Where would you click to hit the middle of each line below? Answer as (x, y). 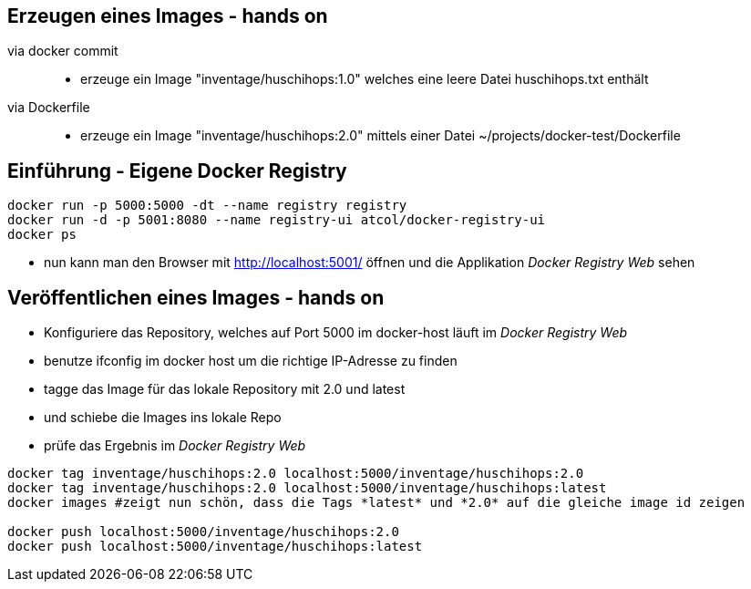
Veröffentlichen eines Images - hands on (196, 297)
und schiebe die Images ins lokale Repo (163, 418)
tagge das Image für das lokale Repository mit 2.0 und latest (225, 389)
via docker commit (63, 51)
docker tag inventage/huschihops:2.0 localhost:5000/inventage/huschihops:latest (307, 488)
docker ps (42, 235)
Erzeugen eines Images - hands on (168, 16)
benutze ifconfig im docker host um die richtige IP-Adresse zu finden (251, 361)
